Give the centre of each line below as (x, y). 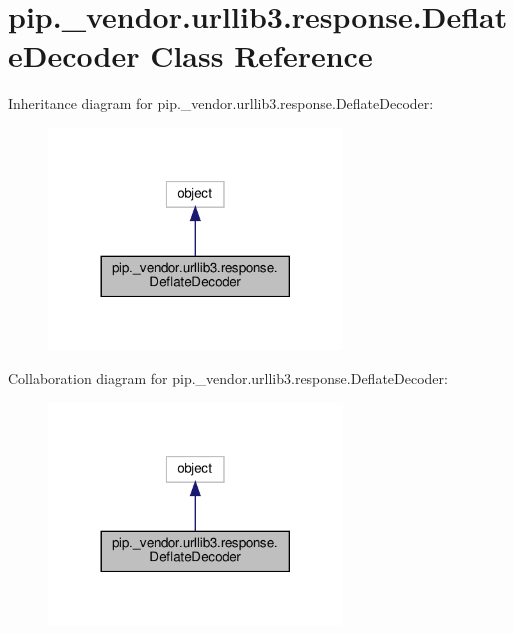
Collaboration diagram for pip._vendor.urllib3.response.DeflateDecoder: (228, 377)
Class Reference (261, 55)
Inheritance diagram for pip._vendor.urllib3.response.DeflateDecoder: (221, 103)
